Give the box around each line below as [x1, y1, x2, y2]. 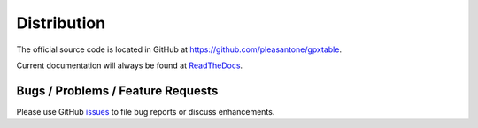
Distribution [16, 13, 106, 33]
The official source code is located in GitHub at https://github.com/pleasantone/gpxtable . [16, 44, 343, 55]
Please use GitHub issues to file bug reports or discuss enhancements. [16, 106, 275, 117]
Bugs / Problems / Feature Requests [16, 83, 219, 98]
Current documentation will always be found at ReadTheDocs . [16, 60, 243, 71]
